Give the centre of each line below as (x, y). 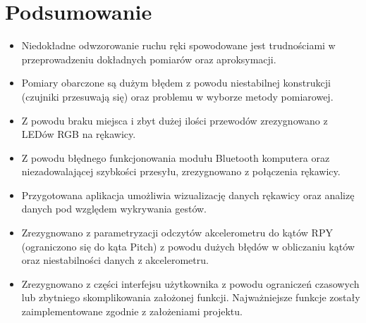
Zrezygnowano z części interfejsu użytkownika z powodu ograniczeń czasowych (190, 283)
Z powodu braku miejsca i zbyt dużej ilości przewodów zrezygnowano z (175, 120)
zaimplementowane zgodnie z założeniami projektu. (132, 311)
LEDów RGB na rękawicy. (79, 134)
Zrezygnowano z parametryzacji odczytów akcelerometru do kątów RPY (177, 233)
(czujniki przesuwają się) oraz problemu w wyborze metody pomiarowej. (177, 96)
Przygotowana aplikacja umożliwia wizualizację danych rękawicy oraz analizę (188, 195)
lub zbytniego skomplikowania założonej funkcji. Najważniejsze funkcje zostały (191, 297)
